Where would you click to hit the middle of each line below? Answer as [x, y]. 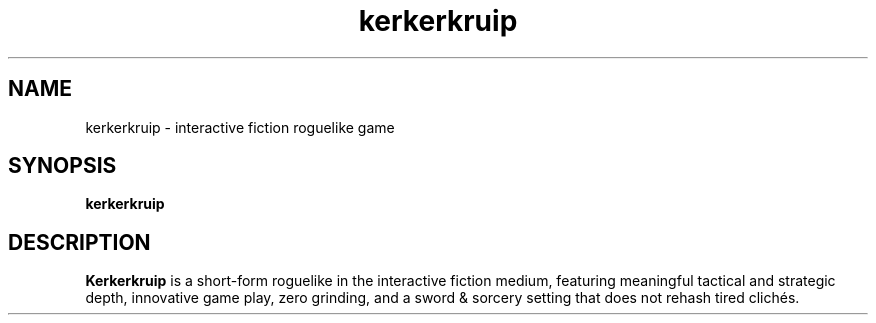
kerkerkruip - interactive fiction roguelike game [240, 127]
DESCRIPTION [79, 242]
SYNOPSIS [62, 166]
